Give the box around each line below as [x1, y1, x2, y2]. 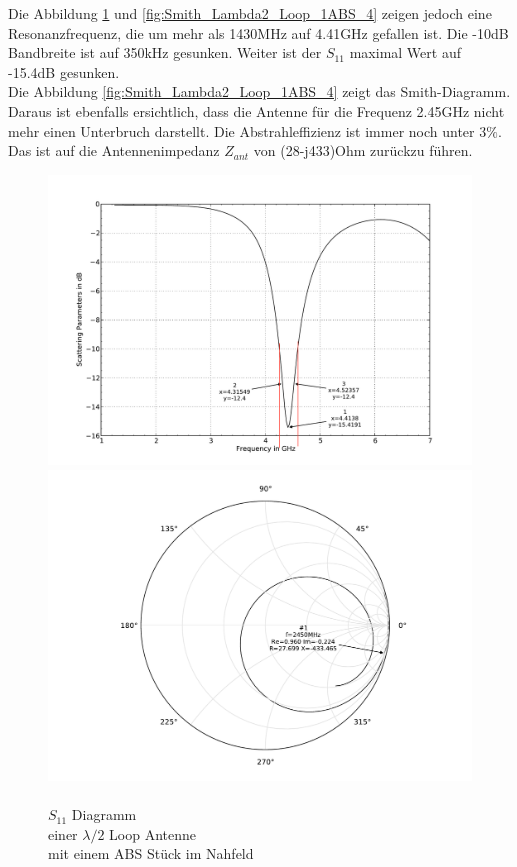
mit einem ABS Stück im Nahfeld [48, 843, 254, 864]
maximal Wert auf [349, 42, 461, 63]
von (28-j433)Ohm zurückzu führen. [253, 140, 473, 161]
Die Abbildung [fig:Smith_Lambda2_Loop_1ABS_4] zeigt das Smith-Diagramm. [8, 81, 511, 102]
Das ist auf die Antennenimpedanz [8, 140, 220, 161]
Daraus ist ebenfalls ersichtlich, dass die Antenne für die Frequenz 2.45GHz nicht [8, 100, 505, 121]
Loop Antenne [109, 823, 197, 844]
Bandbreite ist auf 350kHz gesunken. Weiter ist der [8, 42, 322, 63]
